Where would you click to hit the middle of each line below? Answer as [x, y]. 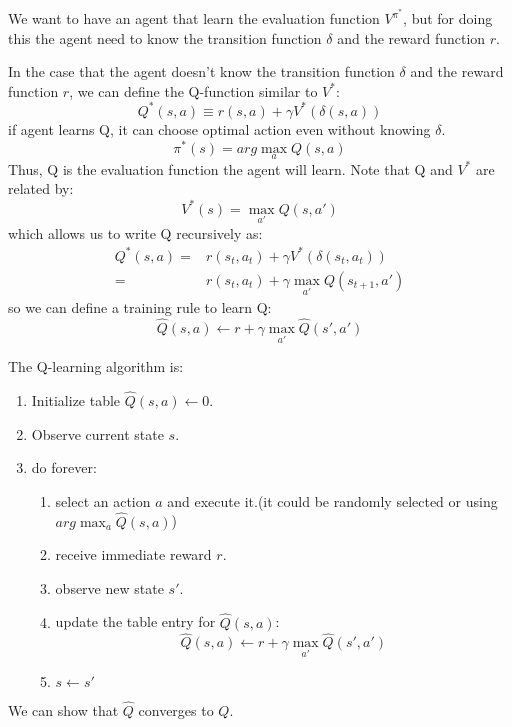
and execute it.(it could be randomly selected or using [332, 500]
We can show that [63, 709]
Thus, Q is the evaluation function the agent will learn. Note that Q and [230, 168]
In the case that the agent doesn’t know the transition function [201, 71]
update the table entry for [135, 621]
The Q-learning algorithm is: [96, 366]
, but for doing [448, 18]
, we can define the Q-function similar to [193, 90]
